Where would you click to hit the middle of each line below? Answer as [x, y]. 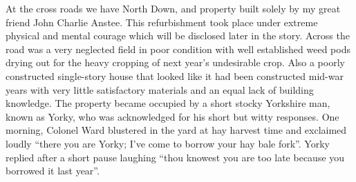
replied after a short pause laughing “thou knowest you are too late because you [175, 157]
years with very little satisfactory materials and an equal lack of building [160, 89]
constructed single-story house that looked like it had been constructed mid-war [175, 75]
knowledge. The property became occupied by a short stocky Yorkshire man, [168, 103]
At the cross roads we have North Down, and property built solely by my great [173, 8]
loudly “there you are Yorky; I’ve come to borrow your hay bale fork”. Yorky [168, 143]
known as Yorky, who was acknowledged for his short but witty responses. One [172, 116]
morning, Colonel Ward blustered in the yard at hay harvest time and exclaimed [176, 130]
